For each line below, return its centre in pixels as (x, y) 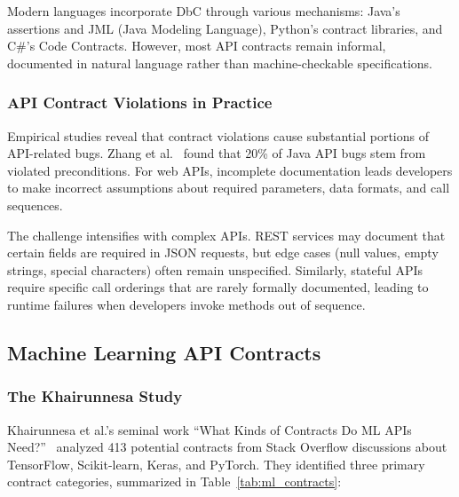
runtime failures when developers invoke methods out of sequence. (186, 304)
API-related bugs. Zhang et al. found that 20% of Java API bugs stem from (217, 153)
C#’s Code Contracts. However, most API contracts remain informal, (197, 46)
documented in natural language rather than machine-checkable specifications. (220, 63)
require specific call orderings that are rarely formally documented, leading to (218, 287)
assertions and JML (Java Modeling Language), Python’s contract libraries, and (225, 28)
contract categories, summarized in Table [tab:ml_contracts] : (174, 481)
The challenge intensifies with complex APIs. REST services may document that (226, 235)
